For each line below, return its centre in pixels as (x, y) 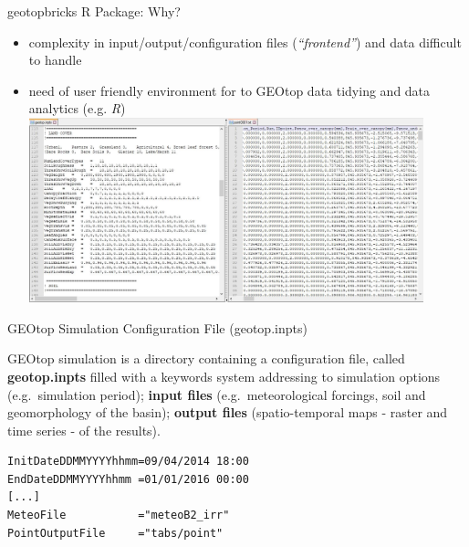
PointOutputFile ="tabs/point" (115, 533)
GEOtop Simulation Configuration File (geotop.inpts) (157, 327)
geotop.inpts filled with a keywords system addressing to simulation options (224, 376)
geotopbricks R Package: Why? (94, 11)
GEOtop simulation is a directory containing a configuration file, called (206, 358)
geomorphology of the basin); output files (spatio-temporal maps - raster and (228, 412)
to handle (55, 60)
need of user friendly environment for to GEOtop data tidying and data (229, 90)
